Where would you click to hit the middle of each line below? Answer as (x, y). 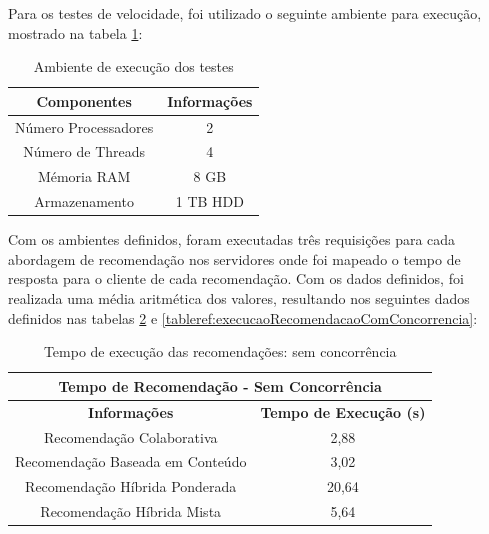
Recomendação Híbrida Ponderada (131, 486)
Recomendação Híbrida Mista (131, 511)
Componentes (84, 100)
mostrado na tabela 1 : (75, 32)
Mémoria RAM (84, 176)
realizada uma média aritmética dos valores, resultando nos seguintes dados (239, 298)
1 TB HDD (209, 201)
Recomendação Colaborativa (130, 436)
